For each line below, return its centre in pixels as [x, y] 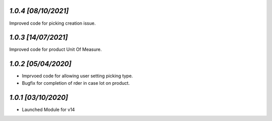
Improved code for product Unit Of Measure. [55, 49]
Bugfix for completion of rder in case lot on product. [76, 83]
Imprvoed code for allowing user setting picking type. [77, 76]
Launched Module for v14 [48, 109]
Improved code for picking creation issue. [52, 23]
